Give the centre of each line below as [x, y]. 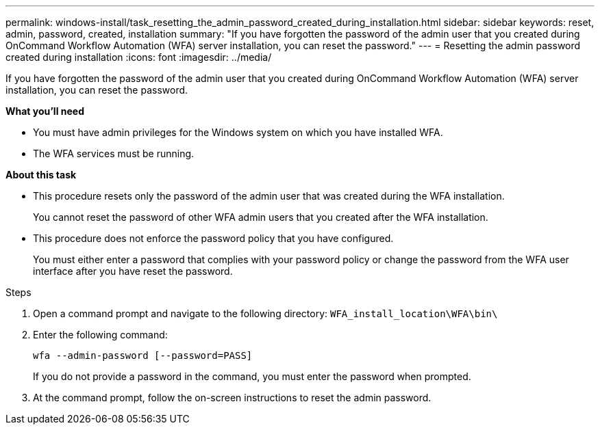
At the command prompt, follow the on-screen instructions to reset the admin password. [232, 398]
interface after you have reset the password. [133, 271]
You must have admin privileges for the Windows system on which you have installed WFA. [238, 132]
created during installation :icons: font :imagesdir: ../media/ [139, 57]
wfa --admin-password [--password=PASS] [143, 355]
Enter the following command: [100, 335]
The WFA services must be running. [114, 153]
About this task [41, 175]
